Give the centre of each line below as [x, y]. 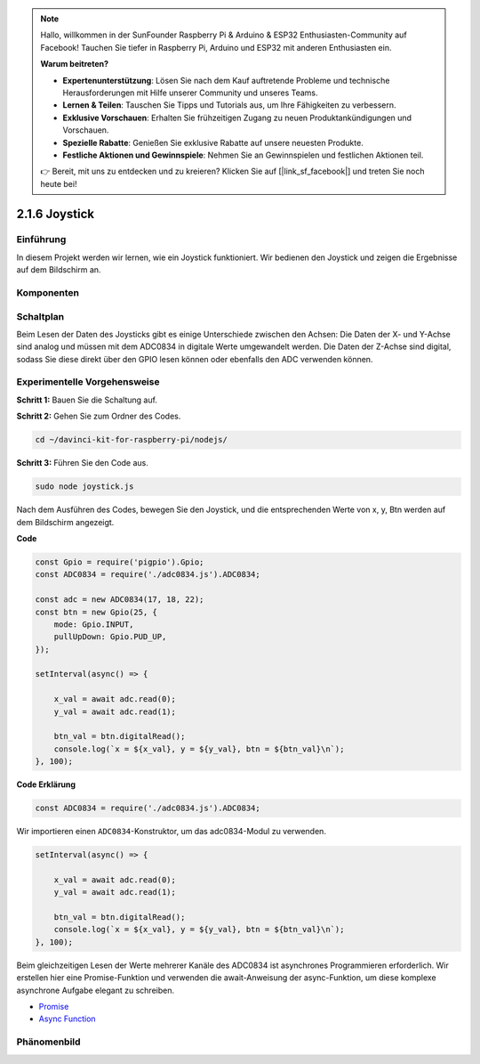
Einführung [41, 240]
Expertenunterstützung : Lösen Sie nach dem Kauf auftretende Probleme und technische [226, 80]
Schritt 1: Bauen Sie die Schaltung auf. [87, 400]
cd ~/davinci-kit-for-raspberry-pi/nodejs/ [132, 440]
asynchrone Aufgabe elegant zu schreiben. [96, 990]
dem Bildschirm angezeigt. [65, 522]
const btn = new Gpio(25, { [96, 612]
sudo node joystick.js [84, 487]
